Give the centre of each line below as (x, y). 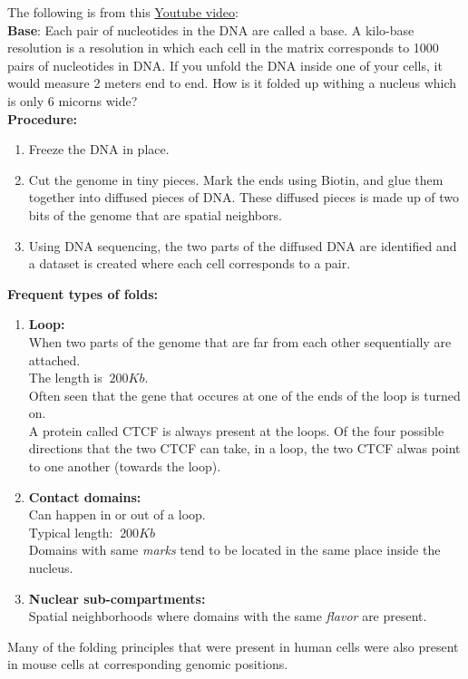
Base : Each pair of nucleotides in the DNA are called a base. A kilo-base (211, 29)
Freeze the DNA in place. (99, 149)
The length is (65, 378)
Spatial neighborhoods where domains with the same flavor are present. (228, 616)
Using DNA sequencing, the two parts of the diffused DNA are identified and (243, 245)
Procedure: (43, 118)
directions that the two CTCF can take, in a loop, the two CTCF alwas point (244, 448)
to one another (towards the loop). (125, 466)
